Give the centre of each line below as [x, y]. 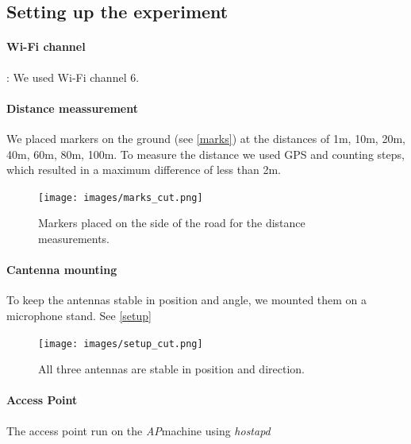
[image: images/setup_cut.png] [121, 344]
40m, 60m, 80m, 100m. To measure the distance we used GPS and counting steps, [205, 154]
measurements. [74, 238]
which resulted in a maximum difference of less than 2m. [144, 170]
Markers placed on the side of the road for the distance [172, 223]
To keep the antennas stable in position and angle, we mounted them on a [187, 300]
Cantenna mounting [62, 270]
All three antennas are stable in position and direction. [171, 369]
